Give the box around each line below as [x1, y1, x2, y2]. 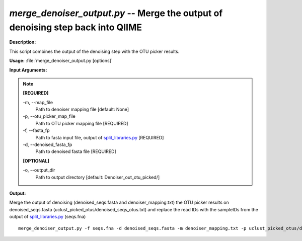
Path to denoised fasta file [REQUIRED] [35, 148, 116, 154]
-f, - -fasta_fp [23, 127, 50, 133]
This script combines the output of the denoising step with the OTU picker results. [9, 48, 180, 54]
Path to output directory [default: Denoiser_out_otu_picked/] [35, 174, 160, 180]
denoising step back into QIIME [9, 22, 142, 33]
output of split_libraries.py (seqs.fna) [9, 214, 86, 220]
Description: [9, 39, 36, 45]
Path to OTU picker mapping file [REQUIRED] [35, 120, 128, 126]
